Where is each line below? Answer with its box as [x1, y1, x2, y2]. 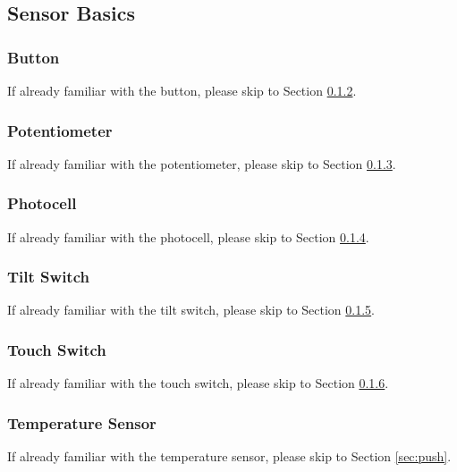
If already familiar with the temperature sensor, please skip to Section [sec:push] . [7, 447, 452, 466]
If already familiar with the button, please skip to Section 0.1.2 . [7, 81, 357, 99]
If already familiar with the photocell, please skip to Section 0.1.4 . [7, 227, 369, 246]
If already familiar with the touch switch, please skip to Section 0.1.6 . [7, 374, 389, 392]
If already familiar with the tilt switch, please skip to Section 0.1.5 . [7, 300, 376, 319]
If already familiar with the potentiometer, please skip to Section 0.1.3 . [7, 154, 396, 173]
